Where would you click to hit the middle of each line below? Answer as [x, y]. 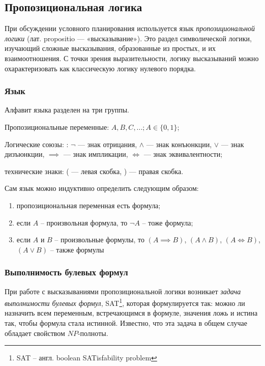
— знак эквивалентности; [183, 154]
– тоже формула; [168, 222]
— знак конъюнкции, [179, 144]
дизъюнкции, [25, 154]
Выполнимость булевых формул [66, 272]
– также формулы [77, 249]
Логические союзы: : [37, 144]
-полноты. [93, 333]
